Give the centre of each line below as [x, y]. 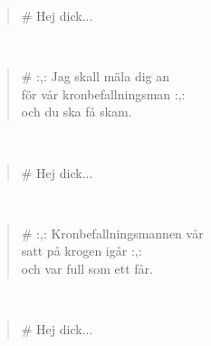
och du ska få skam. [77, 112]
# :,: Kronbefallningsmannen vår [112, 233]
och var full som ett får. [87, 268]
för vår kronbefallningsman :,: [103, 94]
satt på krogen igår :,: [82, 251]
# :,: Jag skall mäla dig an [96, 76]
